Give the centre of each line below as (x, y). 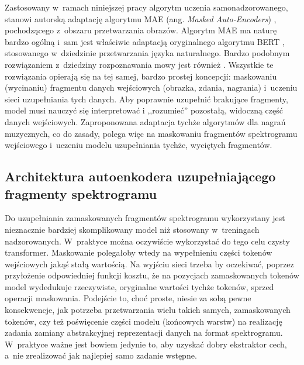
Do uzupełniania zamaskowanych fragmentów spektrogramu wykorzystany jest (145, 218)
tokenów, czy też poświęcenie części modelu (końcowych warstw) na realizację (144, 321)
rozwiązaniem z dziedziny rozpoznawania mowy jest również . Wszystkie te (139, 64)
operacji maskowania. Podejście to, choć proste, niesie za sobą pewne (128, 298)
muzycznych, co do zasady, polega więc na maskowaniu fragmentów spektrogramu (151, 133)
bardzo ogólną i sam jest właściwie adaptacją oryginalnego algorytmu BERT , (145, 41)
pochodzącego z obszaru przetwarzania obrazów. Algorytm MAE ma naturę (141, 30)
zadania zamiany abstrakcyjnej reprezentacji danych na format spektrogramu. (144, 333)
